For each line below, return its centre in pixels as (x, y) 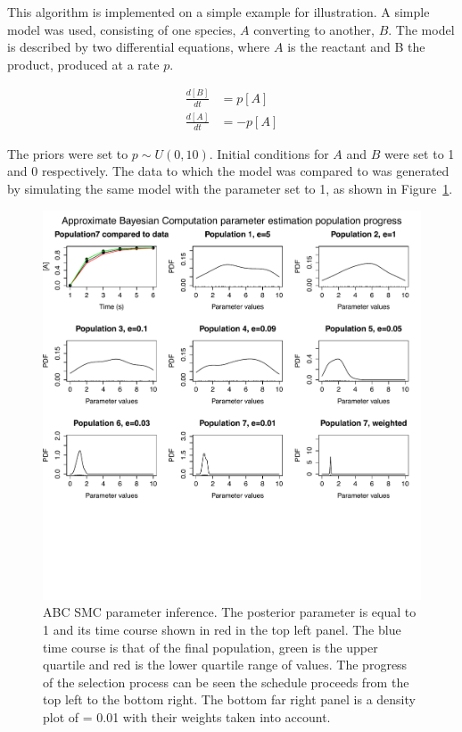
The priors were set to (68, 153)
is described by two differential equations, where (139, 47)
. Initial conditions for (269, 153)
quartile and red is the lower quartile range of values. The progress (225, 665)
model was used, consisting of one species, (122, 29)
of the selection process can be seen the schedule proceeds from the (226, 682)
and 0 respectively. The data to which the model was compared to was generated (228, 171)
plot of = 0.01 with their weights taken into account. (187, 717)
